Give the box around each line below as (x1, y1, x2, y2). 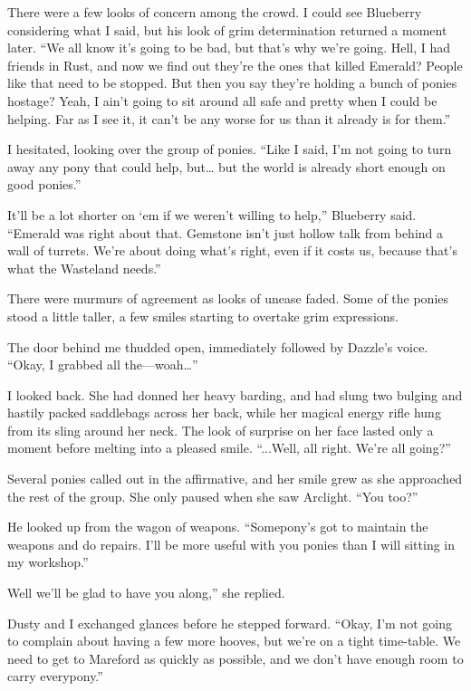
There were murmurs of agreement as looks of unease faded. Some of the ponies (7, 289, 449, 308)
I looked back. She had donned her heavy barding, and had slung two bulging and (7, 385, 463, 404)
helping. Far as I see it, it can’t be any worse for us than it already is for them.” (7, 109, 451, 128)
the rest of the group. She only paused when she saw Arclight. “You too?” (7, 486, 418, 505)
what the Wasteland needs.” (7, 258, 161, 277)
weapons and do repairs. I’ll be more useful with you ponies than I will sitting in (7, 534, 456, 553)
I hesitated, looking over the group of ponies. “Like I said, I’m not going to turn (7, 139, 452, 158)
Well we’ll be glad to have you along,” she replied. (7, 583, 285, 602)
